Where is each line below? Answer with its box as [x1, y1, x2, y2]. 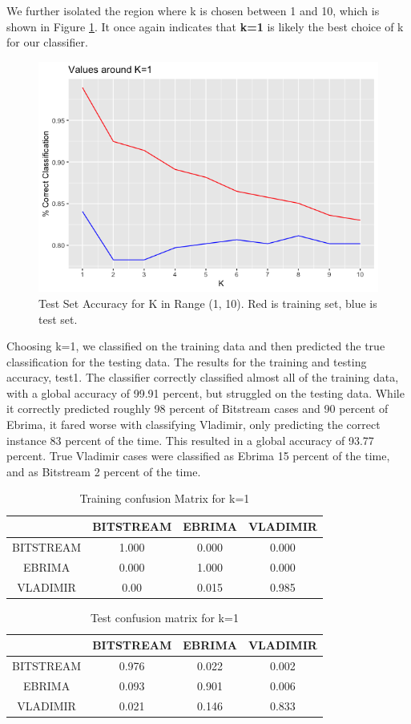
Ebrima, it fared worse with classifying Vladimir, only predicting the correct [6, 416, 381, 433]
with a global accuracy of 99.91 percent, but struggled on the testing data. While [6, 384, 405, 401]
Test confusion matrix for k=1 [90, 609, 239, 625]
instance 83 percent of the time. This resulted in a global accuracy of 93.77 [6, 431, 374, 448]
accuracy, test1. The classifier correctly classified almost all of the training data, [6, 369, 399, 386]
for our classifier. [6, 34, 88, 51]
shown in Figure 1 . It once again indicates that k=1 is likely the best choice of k [6, 18, 404, 34]
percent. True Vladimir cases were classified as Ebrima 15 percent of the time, [6, 447, 390, 464]
